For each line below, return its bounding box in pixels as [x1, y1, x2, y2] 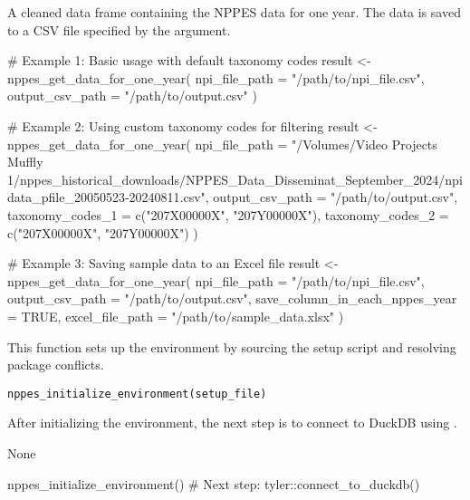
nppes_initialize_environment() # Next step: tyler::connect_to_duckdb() [7, 474, 420, 493]
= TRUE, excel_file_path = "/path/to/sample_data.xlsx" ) [7, 306, 344, 325]
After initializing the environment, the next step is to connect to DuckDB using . [7, 413, 457, 432]
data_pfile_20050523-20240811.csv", [7, 187, 209, 207]
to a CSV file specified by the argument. [7, 20, 231, 39]
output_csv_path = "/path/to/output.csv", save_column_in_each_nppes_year [7, 289, 457, 308]
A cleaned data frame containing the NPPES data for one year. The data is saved [7, 3, 461, 21]
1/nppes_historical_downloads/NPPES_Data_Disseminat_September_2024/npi [7, 169, 463, 188]
